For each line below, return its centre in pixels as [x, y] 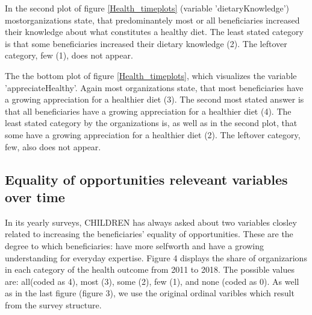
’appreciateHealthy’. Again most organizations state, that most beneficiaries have [154, 87]
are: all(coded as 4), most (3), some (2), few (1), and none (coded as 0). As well [152, 281]
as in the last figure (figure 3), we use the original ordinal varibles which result [150, 293]
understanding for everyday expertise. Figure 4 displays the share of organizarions [156, 257]
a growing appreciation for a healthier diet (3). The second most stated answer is [154, 99]
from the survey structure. [53, 304]
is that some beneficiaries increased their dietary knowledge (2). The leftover [146, 43]
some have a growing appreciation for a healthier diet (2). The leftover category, [153, 134]
